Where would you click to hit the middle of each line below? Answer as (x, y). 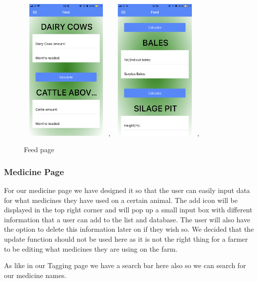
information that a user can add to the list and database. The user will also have (127, 219)
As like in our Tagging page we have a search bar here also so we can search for (125, 265)
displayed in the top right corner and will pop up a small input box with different (128, 210)
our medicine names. (35, 275)
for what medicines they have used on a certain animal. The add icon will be (121, 200)
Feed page (39, 149)
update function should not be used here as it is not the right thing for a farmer (126, 238)
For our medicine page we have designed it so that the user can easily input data (127, 190)
